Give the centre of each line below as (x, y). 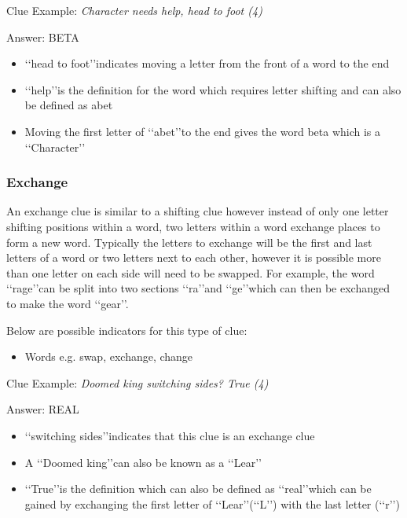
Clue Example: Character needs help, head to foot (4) (134, 10)
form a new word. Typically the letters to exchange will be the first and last (189, 242)
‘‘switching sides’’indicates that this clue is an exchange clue (170, 435)
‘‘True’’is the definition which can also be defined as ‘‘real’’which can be (198, 489)
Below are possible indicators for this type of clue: (127, 330)
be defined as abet (69, 105)
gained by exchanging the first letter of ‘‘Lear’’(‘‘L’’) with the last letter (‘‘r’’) (212, 503)
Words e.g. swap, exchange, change (109, 356)
